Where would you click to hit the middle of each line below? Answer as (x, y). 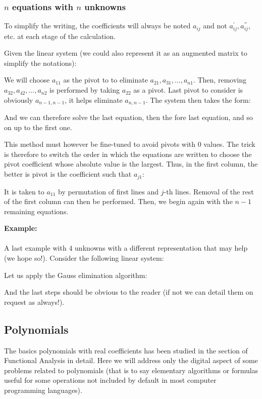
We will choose (27, 80)
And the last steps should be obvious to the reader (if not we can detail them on (129, 292)
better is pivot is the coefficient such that (68, 174)
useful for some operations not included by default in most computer (110, 380)
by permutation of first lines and (109, 191)
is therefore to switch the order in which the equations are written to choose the (128, 154)
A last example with (35, 248)
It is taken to (24, 191)
